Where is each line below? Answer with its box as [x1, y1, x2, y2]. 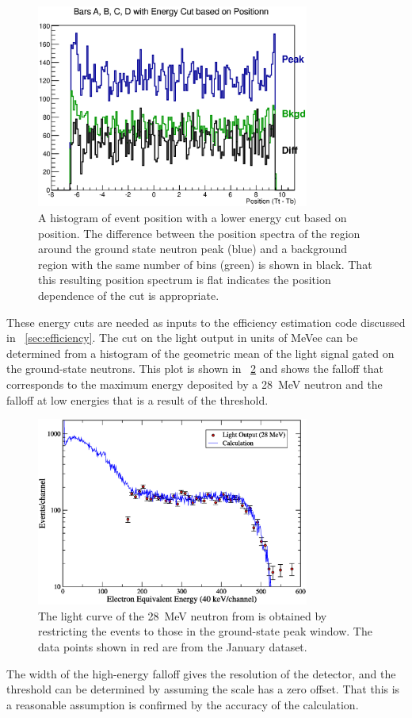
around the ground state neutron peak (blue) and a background [38, 240, 347, 257]
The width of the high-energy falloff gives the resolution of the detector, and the [6, 665, 396, 682]
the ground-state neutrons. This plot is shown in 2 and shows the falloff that [6, 360, 383, 377]
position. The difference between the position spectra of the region [38, 225, 360, 241]
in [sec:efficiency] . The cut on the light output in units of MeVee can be [6, 329, 358, 346]
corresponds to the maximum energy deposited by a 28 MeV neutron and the [6, 375, 383, 392]
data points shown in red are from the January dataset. [38, 639, 307, 655]
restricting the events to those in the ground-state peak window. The [38, 623, 372, 639]
